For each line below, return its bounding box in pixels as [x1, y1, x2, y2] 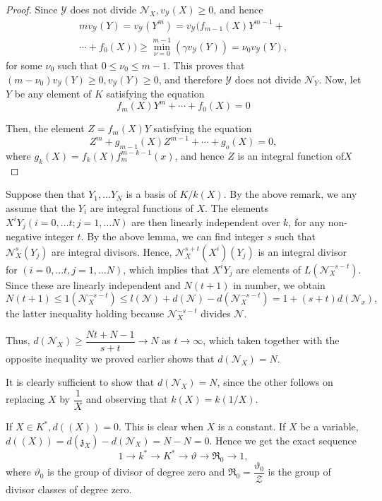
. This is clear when [118, 419, 203, 434]
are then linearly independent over [131, 214, 280, 229]
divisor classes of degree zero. [6, 482, 132, 497]
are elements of [236, 261, 302, 276]
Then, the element [6, 121, 85, 136]
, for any [288, 214, 326, 229]
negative [6, 228, 42, 243]
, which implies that [123, 261, 210, 276]
